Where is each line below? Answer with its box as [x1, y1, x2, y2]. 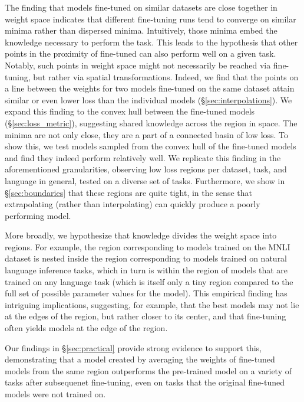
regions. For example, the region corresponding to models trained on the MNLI [5, 240, 290, 253]
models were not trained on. [5, 388, 106, 400]
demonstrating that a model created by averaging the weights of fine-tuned [5, 353, 275, 365]
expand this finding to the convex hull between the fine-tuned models [5, 105, 255, 117]
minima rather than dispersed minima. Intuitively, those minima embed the [5, 24, 277, 37]
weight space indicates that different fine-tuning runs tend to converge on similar [5, 12, 296, 25]
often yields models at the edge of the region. [5, 322, 168, 334]
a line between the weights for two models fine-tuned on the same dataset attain [5, 82, 295, 94]
